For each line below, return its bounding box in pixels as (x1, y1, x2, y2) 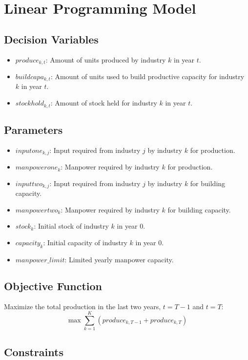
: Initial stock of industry (34, 221, 109, 231)
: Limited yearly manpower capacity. (64, 254, 174, 264)
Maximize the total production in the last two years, (4, 301, 161, 311)
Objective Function (4, 278, 103, 293)
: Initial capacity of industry (43, 237, 127, 248)
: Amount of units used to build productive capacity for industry (50, 71, 245, 82)
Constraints (4, 344, 63, 359)
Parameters (4, 122, 63, 137)
